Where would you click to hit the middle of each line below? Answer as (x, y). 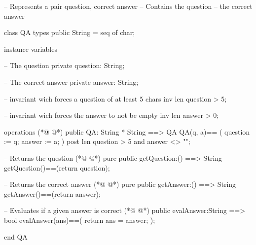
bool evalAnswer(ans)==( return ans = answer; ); (80, 220)
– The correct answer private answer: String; (71, 82)
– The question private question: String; (64, 65)
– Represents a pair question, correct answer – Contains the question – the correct (128, 6)
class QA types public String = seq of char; (70, 32)
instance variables (31, 49)
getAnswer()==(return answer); (52, 193)
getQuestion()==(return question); (57, 167)
